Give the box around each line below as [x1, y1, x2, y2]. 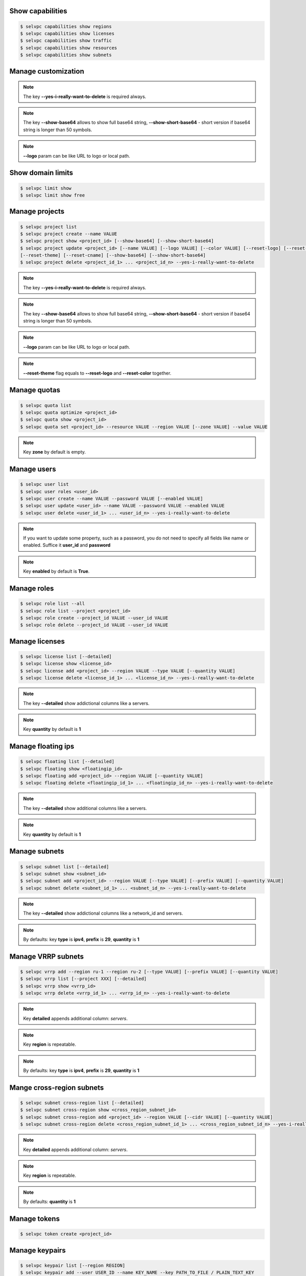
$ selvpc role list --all [20, 601, 85, 607]
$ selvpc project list [20, 224, 77, 230]
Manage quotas [9, 386, 61, 395]
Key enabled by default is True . [23, 568, 90, 574]
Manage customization [9, 67, 84, 76]
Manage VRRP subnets [9, 952, 84, 961]
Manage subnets [9, 847, 64, 856]
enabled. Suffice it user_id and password [23, 542, 111, 548]
